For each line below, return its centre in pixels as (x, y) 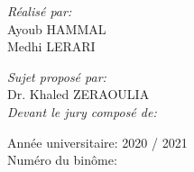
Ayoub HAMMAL (57, 28)
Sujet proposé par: (57, 76)
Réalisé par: (40, 11)
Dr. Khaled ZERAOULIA (79, 94)
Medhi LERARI (51, 46)
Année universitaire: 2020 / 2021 (97, 142)
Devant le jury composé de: (82, 111)
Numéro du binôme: (62, 160)
